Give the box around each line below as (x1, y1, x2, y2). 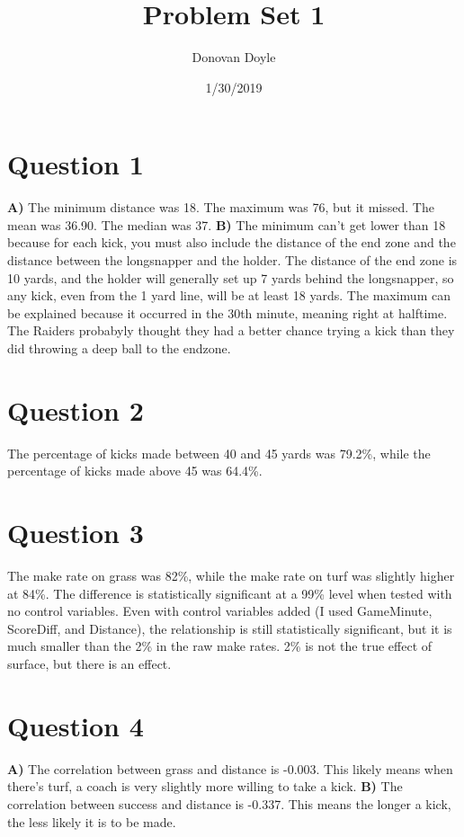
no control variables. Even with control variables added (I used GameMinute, (7, 601, 433, 620)
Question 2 (7, 391, 144, 428)
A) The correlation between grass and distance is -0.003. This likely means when (7, 759, 453, 778)
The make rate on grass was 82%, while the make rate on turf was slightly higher (7, 566, 455, 585)
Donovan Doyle (192, 48, 276, 67)
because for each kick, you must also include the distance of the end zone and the (7, 233, 456, 252)
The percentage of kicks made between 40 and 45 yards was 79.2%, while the (7, 443, 431, 462)
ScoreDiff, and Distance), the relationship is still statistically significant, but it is (7, 619, 452, 637)
